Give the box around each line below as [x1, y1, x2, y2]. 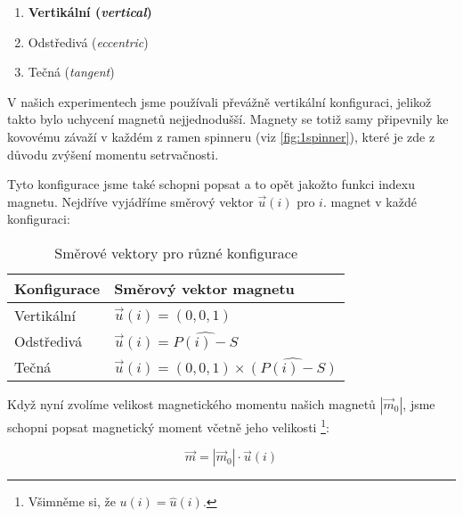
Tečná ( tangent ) [28, 62, 115, 81]
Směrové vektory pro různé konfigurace [54, 242, 298, 263]
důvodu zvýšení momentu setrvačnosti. [7, 144, 219, 163]
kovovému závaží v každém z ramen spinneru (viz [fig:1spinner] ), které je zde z [7, 127, 435, 145]
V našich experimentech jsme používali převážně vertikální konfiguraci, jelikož [7, 92, 432, 111]
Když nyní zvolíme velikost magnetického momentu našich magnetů [7, 394, 376, 413]
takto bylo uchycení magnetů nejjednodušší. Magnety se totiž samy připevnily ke [7, 110, 449, 128]
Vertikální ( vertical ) [28, 3, 152, 21]
